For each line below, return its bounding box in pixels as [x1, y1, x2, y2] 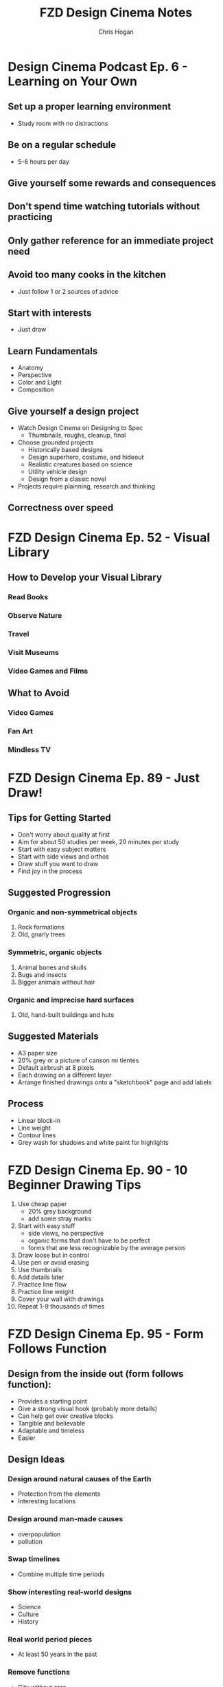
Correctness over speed [8, 502, 114, 514]
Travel [8, 629, 30, 638]
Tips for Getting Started [8, 812, 112, 824]
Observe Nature [8, 610, 62, 620]
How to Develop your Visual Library [8, 571, 162, 583]
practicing [8, 211, 53, 223]
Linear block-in [17, 1116, 61, 1124]
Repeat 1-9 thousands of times [17, 1302, 105, 1310]
